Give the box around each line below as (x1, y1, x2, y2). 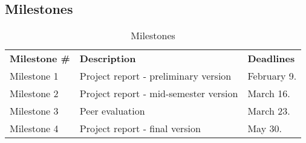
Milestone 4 (10, 121, 59, 136)
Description (79, 51, 136, 66)
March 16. (247, 86, 290, 101)
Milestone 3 (10, 104, 59, 118)
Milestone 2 (10, 86, 59, 101)
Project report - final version (79, 121, 201, 136)
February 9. (247, 69, 297, 83)
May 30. (247, 121, 282, 136)
